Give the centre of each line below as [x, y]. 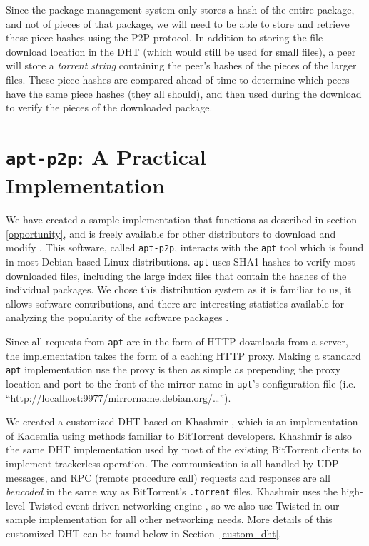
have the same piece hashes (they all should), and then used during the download [184, 93]
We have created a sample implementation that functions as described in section [181, 219]
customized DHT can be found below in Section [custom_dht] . [144, 534]
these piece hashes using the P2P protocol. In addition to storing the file [165, 37]
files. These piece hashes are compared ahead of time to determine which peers [178, 79]
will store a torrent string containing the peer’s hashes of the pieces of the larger [181, 65]
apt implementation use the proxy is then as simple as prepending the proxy [173, 369]
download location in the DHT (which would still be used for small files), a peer [181, 51]
